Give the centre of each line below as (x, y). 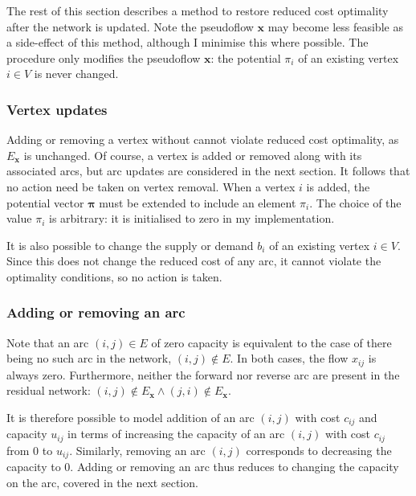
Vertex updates (57, 109)
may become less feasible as (335, 26)
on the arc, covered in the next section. (102, 482)
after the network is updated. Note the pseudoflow (130, 26)
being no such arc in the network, (89, 358)
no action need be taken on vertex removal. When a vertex (151, 186)
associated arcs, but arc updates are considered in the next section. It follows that (208, 171)
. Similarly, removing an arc (137, 450)
